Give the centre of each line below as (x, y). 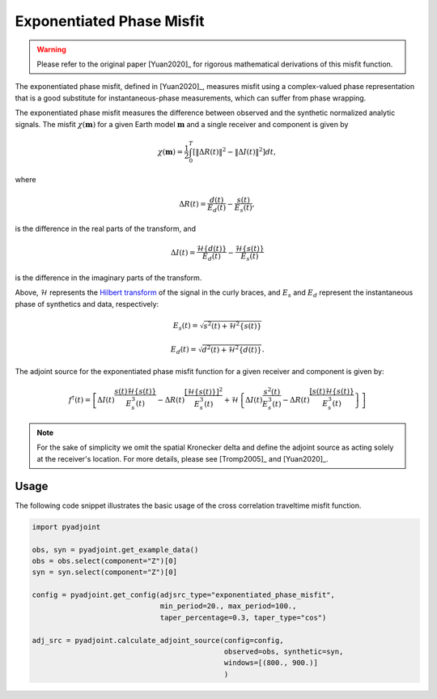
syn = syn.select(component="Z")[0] (105, 572)
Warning (51, 49)
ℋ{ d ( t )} (211, 249)
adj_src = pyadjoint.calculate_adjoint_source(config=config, (158, 640)
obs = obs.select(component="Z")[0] (105, 560)
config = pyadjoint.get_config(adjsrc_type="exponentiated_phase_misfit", (184, 595)
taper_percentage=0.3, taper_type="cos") (243, 617)
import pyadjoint (66, 527)
